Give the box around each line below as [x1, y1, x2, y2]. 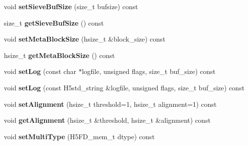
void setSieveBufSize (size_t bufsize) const [4, 1, 138, 11]
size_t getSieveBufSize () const [4, 17, 104, 28]
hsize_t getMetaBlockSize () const [4, 50, 115, 60]
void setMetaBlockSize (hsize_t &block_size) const [4, 34, 165, 44]
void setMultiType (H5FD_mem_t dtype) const [4, 131, 155, 141]
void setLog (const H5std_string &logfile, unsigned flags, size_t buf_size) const [4, 82, 245, 92]
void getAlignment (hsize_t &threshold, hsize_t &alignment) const [4, 115, 211, 125]
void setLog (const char [4, 66, 76, 76]
